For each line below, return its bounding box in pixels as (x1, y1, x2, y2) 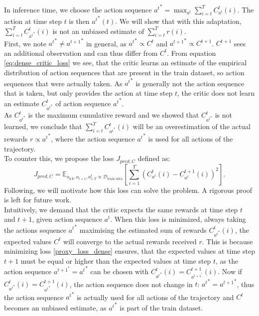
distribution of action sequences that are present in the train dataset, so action (4, 67, 245, 78)
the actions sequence (4, 224, 66, 235)
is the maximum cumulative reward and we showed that (28, 110, 199, 120)
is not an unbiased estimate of (52, 25, 144, 36)
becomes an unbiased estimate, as (4, 302, 107, 313)
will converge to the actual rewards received (63, 236, 197, 246)
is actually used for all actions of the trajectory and (77, 292, 234, 302)
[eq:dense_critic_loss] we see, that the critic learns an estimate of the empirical (4, 57, 247, 68)
